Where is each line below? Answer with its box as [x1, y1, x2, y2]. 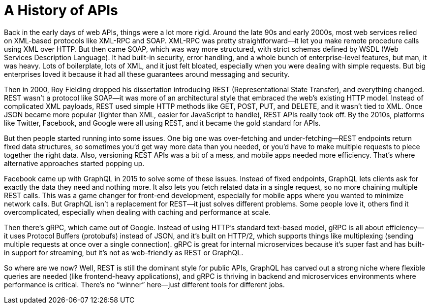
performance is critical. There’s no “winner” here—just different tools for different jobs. [4, 280, 285, 289]
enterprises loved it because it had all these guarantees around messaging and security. [4, 69, 290, 78]
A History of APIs [4, 2, 118, 19]
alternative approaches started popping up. [4, 159, 145, 168]
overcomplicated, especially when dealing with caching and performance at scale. [4, 207, 271, 216]
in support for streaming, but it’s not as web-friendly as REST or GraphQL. [4, 248, 244, 257]
